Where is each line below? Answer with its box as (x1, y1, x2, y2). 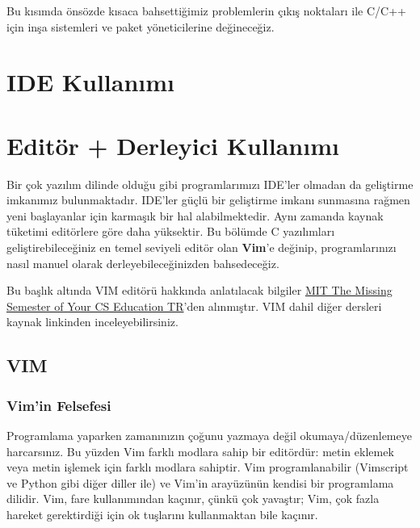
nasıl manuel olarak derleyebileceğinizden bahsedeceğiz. (6, 254, 279, 271)
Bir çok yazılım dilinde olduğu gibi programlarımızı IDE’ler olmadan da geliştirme (6, 175, 414, 192)
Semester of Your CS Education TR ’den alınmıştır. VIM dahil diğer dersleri (6, 297, 382, 314)
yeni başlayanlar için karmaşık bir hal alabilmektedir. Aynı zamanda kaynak (6, 207, 384, 224)
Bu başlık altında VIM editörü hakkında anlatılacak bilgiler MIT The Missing (6, 282, 393, 299)
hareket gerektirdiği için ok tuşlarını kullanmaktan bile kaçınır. (6, 506, 318, 522)
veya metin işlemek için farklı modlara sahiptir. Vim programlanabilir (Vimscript (6, 459, 409, 476)
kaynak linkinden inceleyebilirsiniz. (6, 313, 178, 330)
